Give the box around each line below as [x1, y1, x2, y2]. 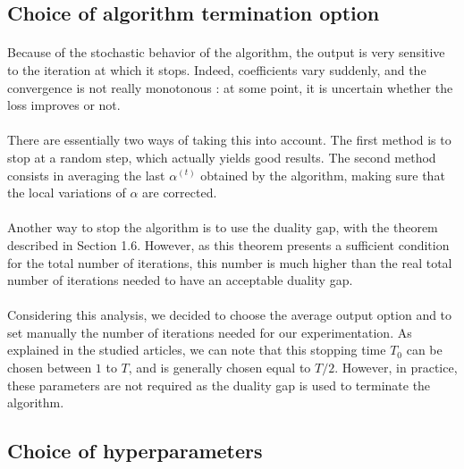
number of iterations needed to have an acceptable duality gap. [7, 271, 353, 289]
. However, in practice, [334, 358, 458, 377]
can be [406, 340, 443, 359]
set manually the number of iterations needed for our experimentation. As [7, 322, 412, 341]
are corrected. [142, 183, 217, 202]
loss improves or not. [7, 96, 121, 114]
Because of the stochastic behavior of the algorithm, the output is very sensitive [7, 43, 445, 62]
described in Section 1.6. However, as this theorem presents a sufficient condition [7, 235, 450, 254]
